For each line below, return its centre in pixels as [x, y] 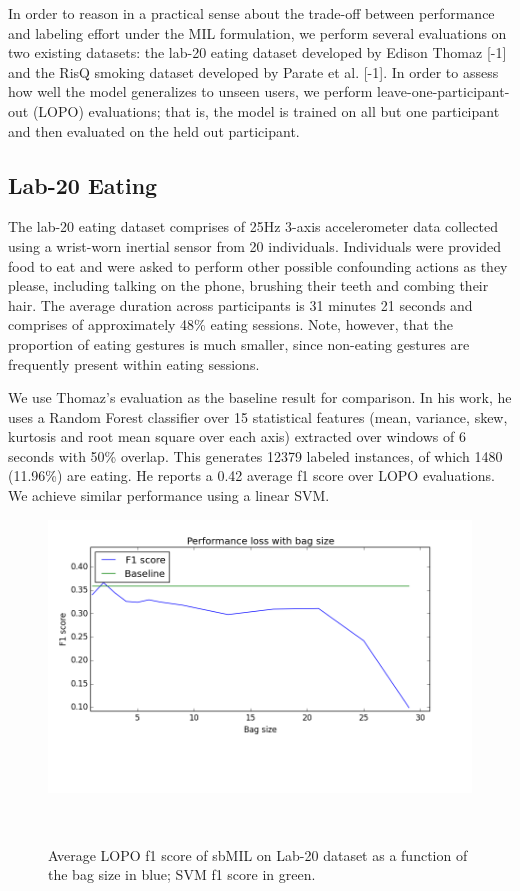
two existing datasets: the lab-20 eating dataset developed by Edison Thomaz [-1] [257, 52]
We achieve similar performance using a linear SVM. [169, 495]
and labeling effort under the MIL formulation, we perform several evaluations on [257, 32]
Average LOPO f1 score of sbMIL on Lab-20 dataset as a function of [258, 854]
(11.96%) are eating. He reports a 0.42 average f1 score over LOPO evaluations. [251, 475]
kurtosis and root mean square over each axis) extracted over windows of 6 [237, 436]
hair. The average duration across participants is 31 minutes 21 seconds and [240, 304]
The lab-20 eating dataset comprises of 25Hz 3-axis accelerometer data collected [253, 226]
